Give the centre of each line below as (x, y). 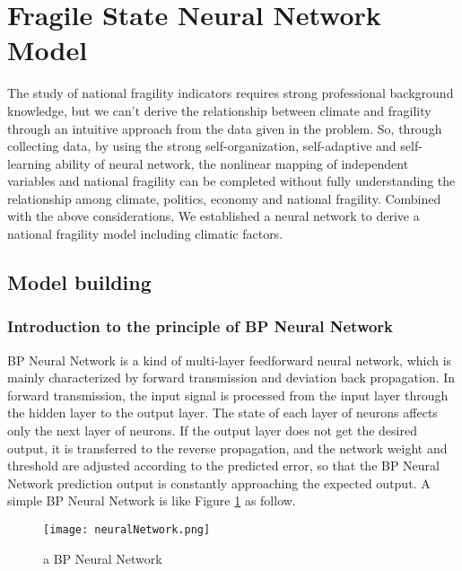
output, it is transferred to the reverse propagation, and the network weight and (227, 448)
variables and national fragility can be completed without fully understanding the (231, 181)
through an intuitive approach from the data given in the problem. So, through (225, 128)
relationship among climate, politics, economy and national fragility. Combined (224, 198)
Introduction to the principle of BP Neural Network (200, 326)
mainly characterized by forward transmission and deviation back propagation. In (231, 378)
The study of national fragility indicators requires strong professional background (231, 93)
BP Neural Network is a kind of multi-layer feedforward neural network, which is (230, 360)
